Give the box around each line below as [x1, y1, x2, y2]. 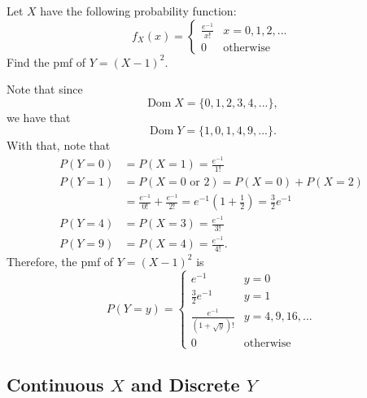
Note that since [7, 81, 83, 98]
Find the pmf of [7, 53, 86, 70]
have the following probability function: [40, 2, 237, 19]
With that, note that [7, 137, 111, 154]
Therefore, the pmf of [7, 252, 114, 269]
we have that [7, 108, 71, 125]
